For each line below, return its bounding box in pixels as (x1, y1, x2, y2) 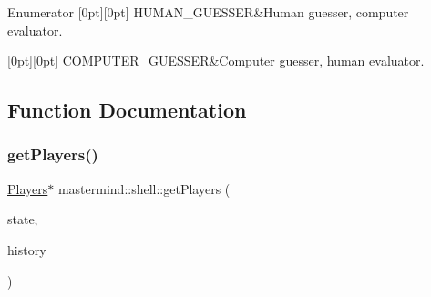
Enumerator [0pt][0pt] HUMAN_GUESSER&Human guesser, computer (7, 3, 409, 21)
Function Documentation (7, 96, 247, 124)
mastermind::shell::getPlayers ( (57, 179, 231, 198)
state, (7, 210, 38, 229)
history (7, 240, 46, 259)
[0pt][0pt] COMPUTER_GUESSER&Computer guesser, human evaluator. (7, 51, 425, 70)
